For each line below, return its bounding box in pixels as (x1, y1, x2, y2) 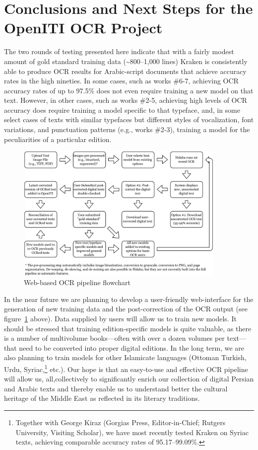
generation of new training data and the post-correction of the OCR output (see (4, 303, 248, 314)
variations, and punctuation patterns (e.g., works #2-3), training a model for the (4, 124, 250, 135)
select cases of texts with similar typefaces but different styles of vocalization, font (4, 114, 254, 125)
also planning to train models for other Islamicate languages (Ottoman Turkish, (4, 352, 247, 363)
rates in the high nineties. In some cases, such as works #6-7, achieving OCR (4, 75, 239, 86)
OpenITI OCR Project (4, 17, 163, 38)
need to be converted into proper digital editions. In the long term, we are (19, 342, 245, 353)
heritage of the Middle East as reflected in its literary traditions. (4, 393, 200, 403)
